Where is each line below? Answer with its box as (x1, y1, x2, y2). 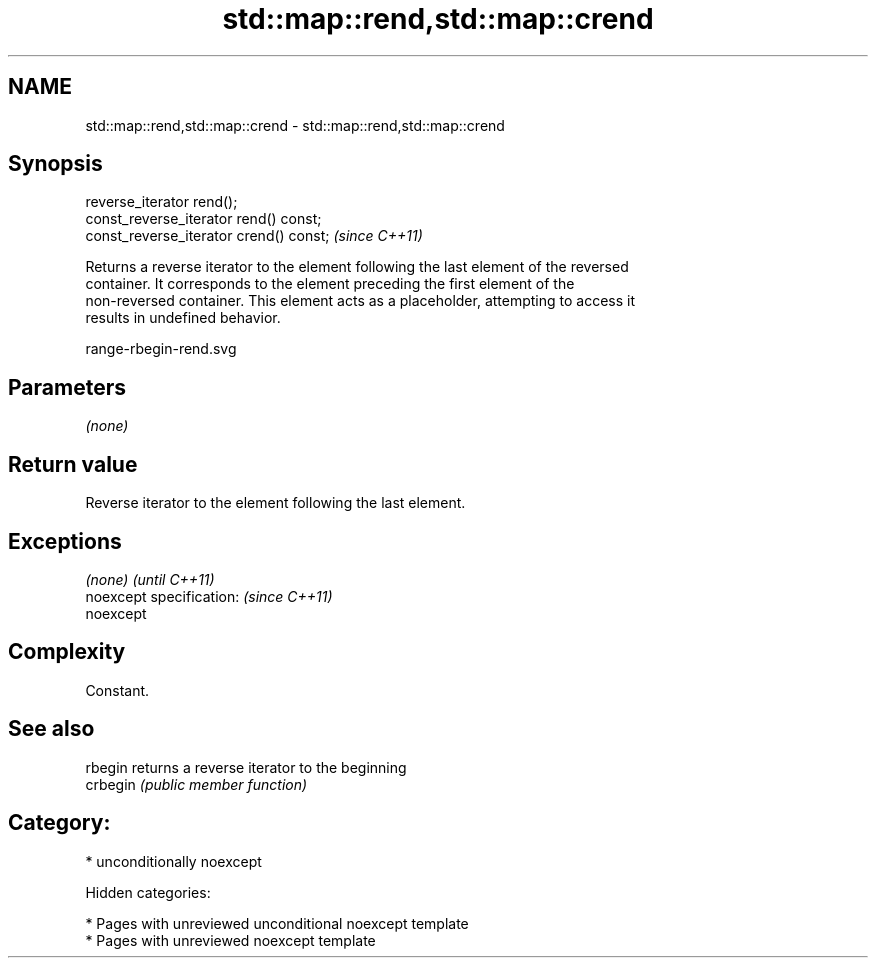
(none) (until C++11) (85, 570, 215, 588)
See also (8, 716, 95, 742)
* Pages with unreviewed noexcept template (85, 931, 376, 949)
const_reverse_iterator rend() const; (85, 210, 322, 228)
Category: (8, 810, 111, 836)
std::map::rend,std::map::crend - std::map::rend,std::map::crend (85, 116, 505, 134)
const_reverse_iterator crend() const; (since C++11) (85, 227, 423, 245)
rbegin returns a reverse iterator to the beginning (85, 758, 407, 776)
